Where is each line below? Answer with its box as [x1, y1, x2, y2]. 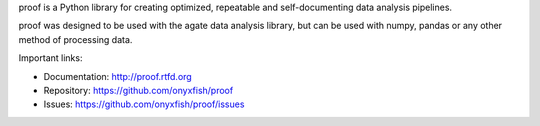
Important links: [18, 52, 83, 64]
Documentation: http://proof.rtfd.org [43, 70, 192, 82]
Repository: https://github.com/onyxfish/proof [43, 84, 234, 96]
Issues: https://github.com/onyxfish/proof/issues [43, 98, 245, 110]
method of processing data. [18, 33, 133, 45]
